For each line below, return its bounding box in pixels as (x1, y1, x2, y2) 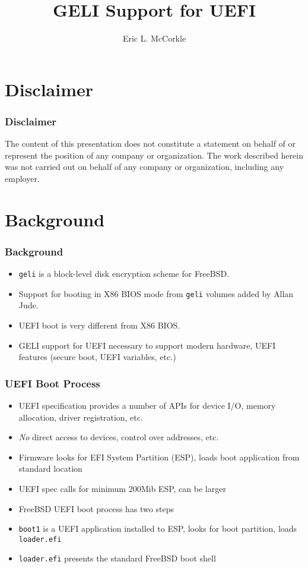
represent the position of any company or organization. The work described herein (5, 149, 303, 161)
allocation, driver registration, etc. (18, 411, 143, 423)
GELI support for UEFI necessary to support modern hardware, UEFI (18, 339, 276, 351)
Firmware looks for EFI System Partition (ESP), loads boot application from (18, 450, 300, 463)
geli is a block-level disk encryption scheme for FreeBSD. (18, 267, 230, 280)
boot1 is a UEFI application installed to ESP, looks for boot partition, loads (18, 522, 297, 535)
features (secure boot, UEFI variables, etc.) (18, 351, 176, 363)
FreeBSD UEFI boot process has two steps (18, 502, 174, 515)
